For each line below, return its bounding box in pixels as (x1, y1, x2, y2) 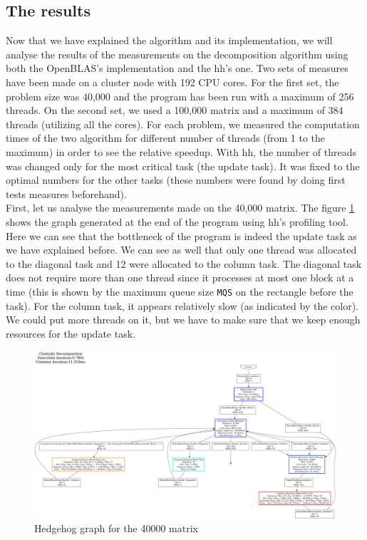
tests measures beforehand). (6, 186, 127, 201)
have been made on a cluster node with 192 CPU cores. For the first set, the (6, 74, 339, 89)
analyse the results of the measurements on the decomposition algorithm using (6, 46, 348, 61)
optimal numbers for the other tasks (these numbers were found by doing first (6, 172, 346, 187)
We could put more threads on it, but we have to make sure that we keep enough (6, 312, 361, 327)
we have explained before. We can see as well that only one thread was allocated (6, 242, 357, 257)
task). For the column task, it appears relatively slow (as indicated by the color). (6, 298, 359, 313)
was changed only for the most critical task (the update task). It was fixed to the (6, 158, 360, 173)
